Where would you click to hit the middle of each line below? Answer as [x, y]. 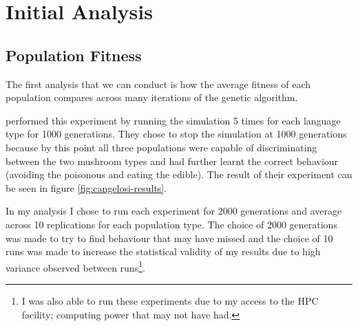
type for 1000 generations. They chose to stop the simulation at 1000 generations [176, 134]
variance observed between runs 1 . [75, 266]
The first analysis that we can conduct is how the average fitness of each [158, 84]
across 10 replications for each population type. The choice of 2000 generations [171, 224]
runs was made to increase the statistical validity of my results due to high [163, 251]
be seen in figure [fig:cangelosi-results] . [86, 187]
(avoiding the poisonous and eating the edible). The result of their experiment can [179, 174]
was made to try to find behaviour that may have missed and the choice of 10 [169, 238]
